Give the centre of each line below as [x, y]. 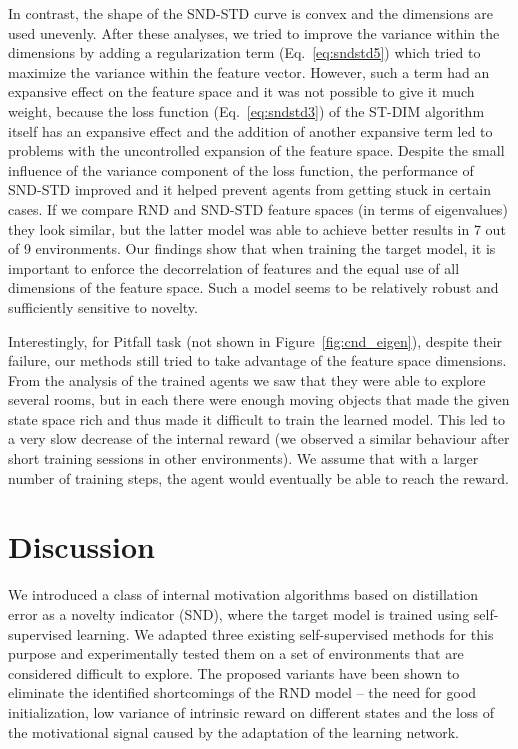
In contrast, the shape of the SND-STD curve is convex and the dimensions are [251, 13]
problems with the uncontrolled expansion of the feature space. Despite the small [256, 150]
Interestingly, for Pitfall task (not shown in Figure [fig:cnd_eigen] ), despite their [255, 340]
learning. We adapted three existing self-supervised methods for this [285, 633]
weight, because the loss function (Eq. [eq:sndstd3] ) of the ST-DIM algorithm [246, 110]
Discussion [81, 546]
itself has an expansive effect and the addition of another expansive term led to [250, 130]
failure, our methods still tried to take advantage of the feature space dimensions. [257, 360]
